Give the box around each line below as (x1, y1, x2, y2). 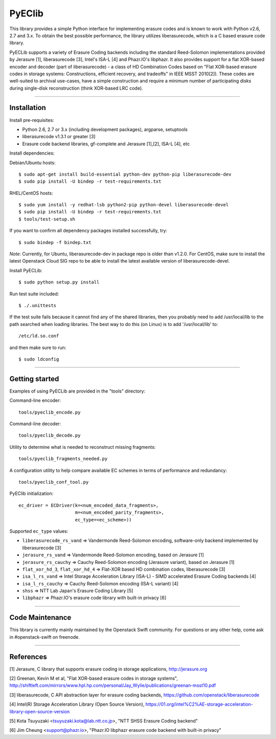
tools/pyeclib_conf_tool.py (18, 479, 89, 485)
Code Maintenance (9, 613, 72, 622)
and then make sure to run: (9, 344, 66, 351)
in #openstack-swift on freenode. (9, 634, 80, 640)
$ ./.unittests (18, 302, 57, 308)
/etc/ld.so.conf (18, 333, 59, 339)
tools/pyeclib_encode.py (18, 409, 81, 415)
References (9, 653, 47, 661)
